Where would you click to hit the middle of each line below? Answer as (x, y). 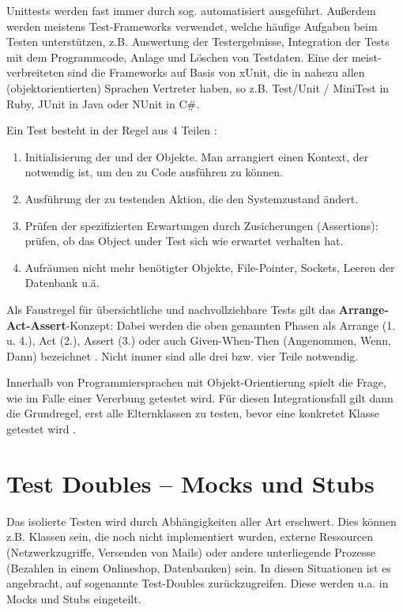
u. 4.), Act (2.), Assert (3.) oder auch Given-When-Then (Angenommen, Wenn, (199, 340)
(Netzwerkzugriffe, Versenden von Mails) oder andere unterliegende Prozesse (191, 552)
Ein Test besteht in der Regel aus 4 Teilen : (112, 130)
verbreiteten (36, 72)
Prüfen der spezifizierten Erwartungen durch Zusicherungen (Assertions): (201, 225)
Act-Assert (36, 325)
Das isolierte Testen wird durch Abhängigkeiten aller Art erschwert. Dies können (201, 521)
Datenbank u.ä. (62, 283)
